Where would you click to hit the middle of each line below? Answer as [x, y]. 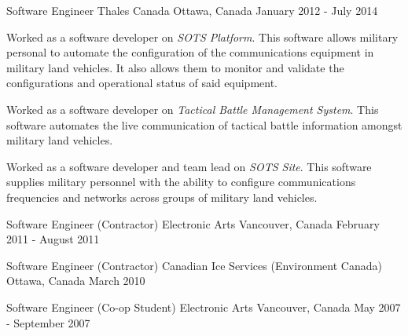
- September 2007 [48, 322]
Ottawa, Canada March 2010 [76, 281]
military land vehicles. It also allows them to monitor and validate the [175, 67]
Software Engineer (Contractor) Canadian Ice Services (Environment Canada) [194, 265]
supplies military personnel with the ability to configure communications [181, 182]
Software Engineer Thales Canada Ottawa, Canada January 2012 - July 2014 [192, 10]
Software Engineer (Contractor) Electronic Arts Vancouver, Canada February [193, 223]
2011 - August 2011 [53, 239]
